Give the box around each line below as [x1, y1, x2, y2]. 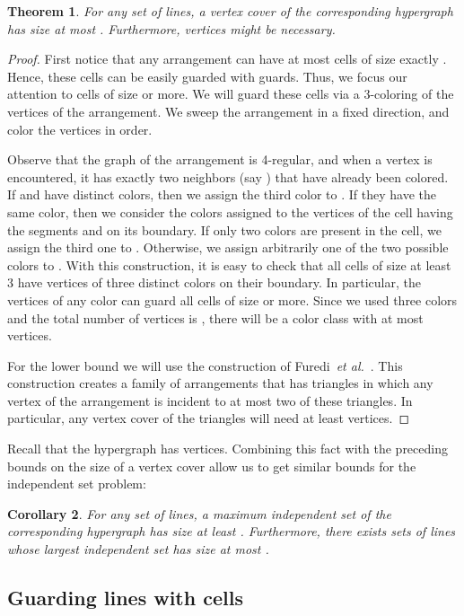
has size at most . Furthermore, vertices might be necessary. [7, 19, 336, 38]
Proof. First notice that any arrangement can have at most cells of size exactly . [7, 49, 447, 68]
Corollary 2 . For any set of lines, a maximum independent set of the [7, 504, 391, 523]
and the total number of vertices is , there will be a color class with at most [7, 308, 424, 327]
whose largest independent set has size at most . [7, 540, 269, 559]
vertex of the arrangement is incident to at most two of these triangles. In [7, 391, 413, 409]
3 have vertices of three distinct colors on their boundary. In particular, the [7, 273, 421, 292]
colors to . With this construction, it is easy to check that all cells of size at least [7, 255, 451, 274]
